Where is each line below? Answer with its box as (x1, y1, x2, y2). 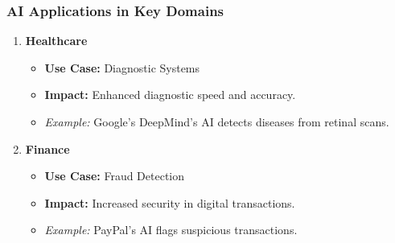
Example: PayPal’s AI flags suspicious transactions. (44, 221, 298, 238)
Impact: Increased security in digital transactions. (44, 194, 295, 211)
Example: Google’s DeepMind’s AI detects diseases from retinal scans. (44, 113, 389, 130)
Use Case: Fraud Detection (44, 167, 185, 184)
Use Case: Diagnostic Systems (44, 59, 200, 76)
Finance (25, 140, 70, 157)
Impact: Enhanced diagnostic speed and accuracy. (44, 86, 296, 103)
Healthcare (25, 32, 88, 49)
